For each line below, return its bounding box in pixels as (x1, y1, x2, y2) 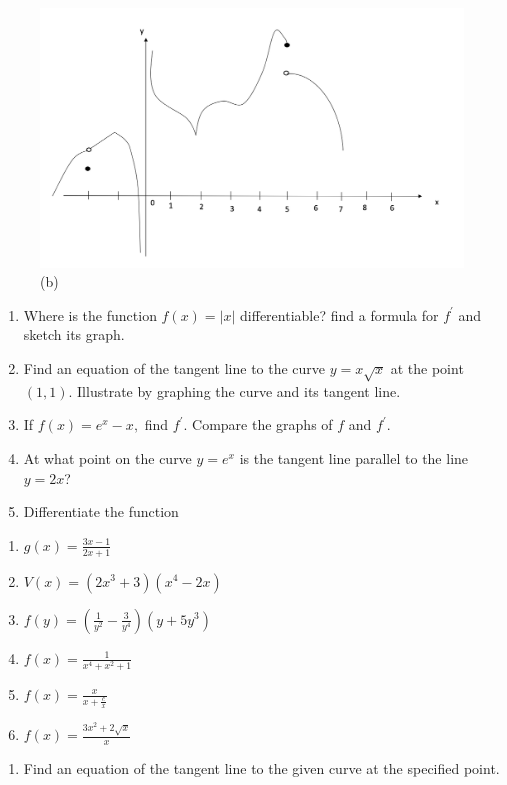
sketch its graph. (23, 324, 125, 345)
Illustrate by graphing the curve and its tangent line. (77, 380, 401, 401)
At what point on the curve (23, 447, 192, 468)
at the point (390, 357, 464, 378)
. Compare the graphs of (183, 414, 333, 435)
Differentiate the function (23, 501, 179, 522)
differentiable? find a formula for (240, 304, 439, 325)
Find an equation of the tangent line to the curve (23, 357, 326, 378)
